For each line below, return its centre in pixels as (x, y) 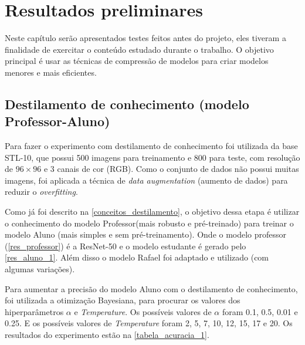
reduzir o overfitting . (41, 192)
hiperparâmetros (34, 311)
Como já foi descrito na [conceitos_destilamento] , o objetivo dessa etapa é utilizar (152, 212)
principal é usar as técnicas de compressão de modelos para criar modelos (137, 61)
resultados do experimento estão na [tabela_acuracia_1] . (107, 334)
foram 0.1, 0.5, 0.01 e (260, 311)
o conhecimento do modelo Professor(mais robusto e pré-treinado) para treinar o (149, 223)
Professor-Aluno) (57, 121)
